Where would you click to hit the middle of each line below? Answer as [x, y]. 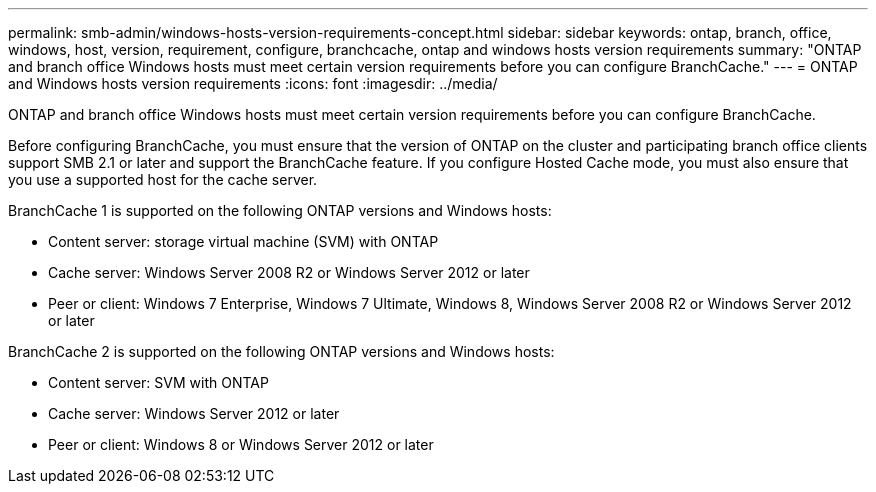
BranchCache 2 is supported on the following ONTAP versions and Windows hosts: [281, 351]
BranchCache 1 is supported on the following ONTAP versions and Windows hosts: [280, 210]
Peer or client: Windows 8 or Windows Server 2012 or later [241, 444]
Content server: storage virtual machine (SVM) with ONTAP [243, 241]
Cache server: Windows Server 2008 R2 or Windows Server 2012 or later [289, 272]
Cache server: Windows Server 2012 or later [194, 413]
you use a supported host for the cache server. [163, 179]
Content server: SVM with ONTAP [158, 382]
